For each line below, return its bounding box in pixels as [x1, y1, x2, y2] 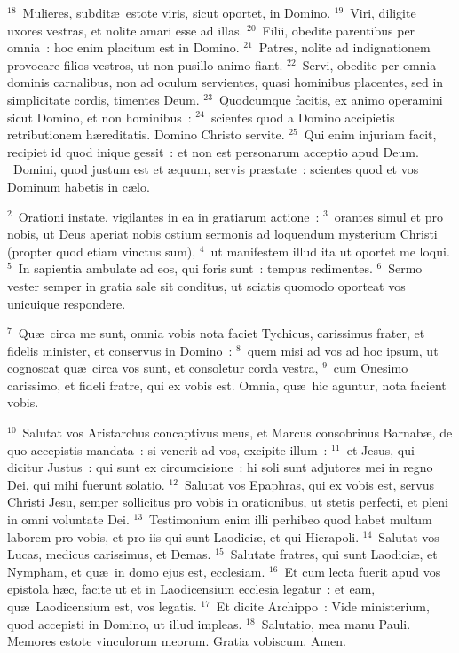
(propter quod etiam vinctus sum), [7, 241, 196, 260]
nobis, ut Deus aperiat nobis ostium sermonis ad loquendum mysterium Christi [7, 224, 438, 243]
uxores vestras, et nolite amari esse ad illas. [7, 20, 243, 39]
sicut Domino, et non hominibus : [7, 107, 192, 126]
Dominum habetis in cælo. [7, 177, 150, 195]
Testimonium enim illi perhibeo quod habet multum [149, 510, 432, 529]
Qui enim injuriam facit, [304, 125, 437, 144]
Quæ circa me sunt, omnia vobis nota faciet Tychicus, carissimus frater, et [18, 324, 425, 342]
